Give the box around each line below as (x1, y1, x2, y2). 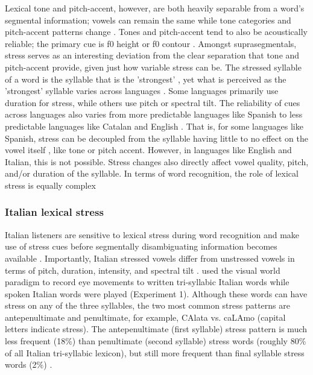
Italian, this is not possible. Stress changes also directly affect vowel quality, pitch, (5, 155, 309, 168)
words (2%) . (5, 358, 52, 371)
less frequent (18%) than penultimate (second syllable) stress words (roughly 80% (5, 335, 306, 347)
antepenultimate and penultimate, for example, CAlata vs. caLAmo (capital (5, 310, 286, 323)
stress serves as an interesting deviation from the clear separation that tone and (5, 49, 300, 61)
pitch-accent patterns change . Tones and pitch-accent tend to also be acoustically (5, 25, 308, 38)
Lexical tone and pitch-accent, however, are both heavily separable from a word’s (5, 2, 305, 14)
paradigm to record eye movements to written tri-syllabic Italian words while (5, 276, 289, 288)
